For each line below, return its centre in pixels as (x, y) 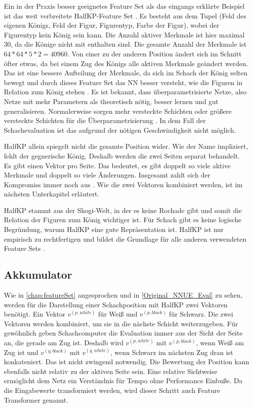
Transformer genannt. (36, 399)
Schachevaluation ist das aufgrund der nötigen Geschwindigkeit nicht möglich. (120, 130)
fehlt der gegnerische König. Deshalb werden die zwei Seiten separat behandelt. (122, 155)
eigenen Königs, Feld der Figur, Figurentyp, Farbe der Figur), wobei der (112, 25)
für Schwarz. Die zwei (201, 314)
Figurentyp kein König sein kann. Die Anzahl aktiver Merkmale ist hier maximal (124, 34)
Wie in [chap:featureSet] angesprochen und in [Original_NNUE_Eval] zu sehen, (123, 295)
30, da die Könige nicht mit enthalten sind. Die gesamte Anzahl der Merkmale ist (125, 44)
